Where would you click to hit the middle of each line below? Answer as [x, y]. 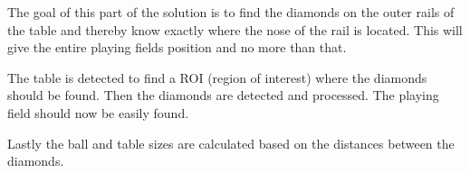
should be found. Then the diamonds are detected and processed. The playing [223, 95]
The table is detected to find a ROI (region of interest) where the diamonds [217, 77]
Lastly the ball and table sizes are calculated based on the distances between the [231, 143]
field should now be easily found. [98, 112]
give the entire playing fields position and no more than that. [177, 47]
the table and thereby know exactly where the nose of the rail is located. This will [235, 29]
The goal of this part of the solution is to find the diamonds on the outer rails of [231, 12]
